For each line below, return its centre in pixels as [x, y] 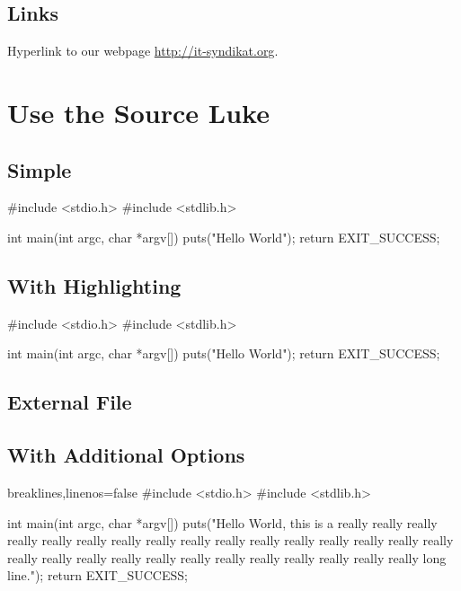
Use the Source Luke [138, 112]
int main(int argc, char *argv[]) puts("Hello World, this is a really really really [222, 522]
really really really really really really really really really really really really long [227, 557]
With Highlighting [94, 285]
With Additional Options [126, 455]
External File [70, 402]
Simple [40, 169]
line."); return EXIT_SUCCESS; [98, 575]
